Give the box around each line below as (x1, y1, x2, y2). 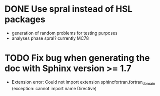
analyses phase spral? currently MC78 (11, 35, 89, 41)
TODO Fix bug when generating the (4, 52, 150, 64)
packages (4, 14, 46, 25)
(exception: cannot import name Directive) (11, 85, 97, 91)
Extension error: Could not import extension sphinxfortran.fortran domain (11, 79, 156, 86)
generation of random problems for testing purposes (11, 30, 118, 36)
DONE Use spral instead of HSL (4, 3, 133, 15)
